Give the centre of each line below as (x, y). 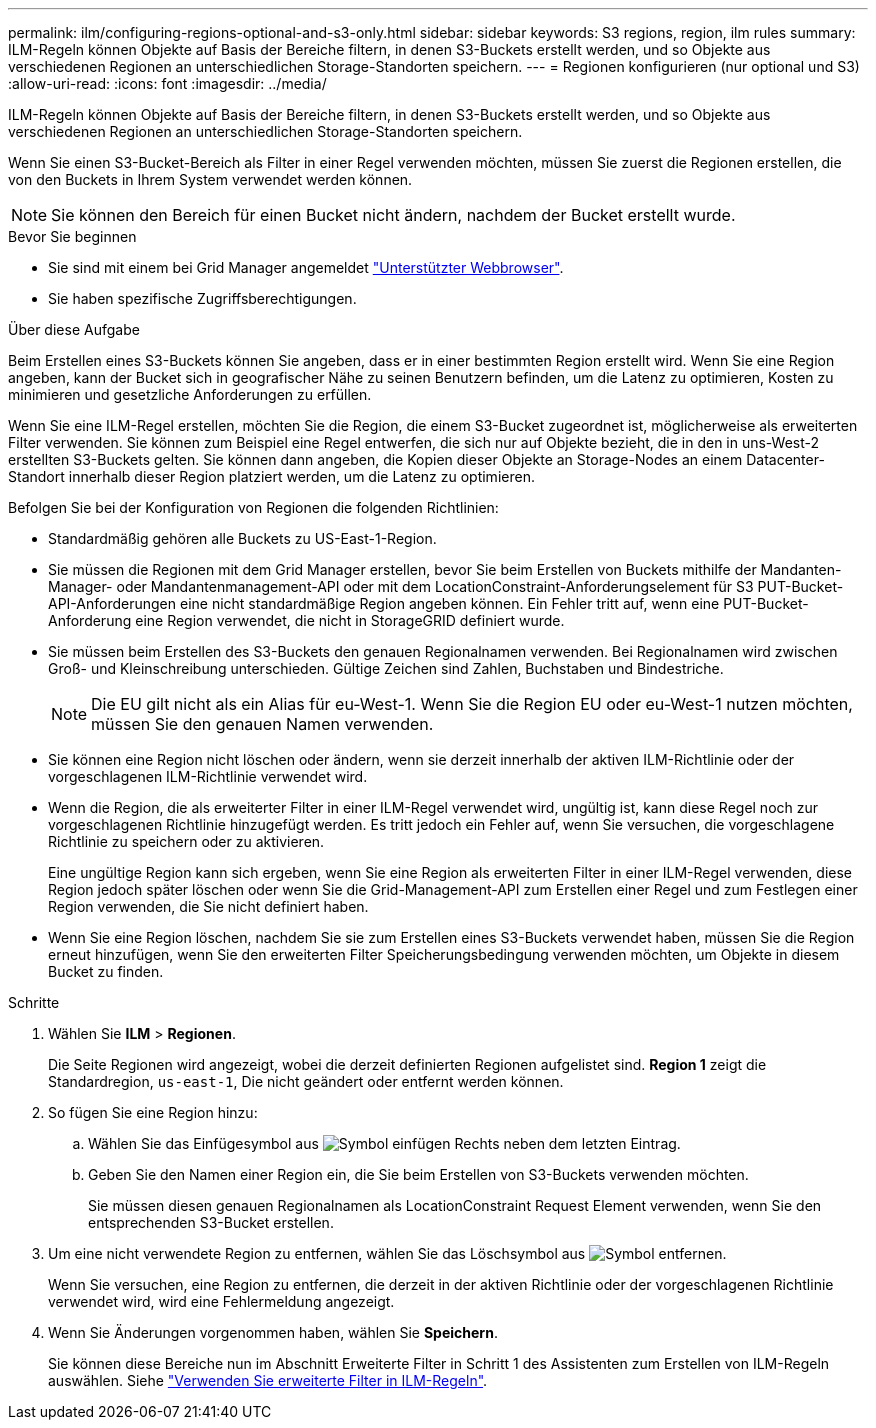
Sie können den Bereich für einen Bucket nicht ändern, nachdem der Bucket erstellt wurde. (393, 215)
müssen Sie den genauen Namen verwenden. (262, 724)
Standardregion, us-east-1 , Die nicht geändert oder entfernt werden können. (306, 1081)
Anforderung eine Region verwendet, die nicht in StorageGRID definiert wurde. (306, 620)
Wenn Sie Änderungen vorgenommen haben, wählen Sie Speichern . (273, 1332)
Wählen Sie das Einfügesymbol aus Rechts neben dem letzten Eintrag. (384, 1143)
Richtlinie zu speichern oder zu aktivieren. (186, 841)
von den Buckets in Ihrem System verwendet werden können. (210, 179)
